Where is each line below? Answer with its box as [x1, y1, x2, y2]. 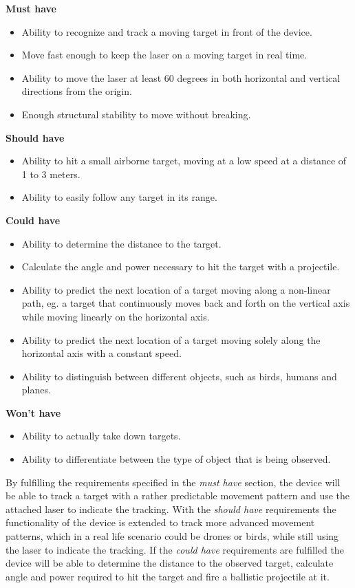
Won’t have [6, 405, 61, 420]
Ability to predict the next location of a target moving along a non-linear [21, 282, 331, 296]
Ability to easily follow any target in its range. [21, 190, 217, 204]
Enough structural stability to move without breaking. [21, 107, 251, 121]
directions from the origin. [21, 84, 132, 98]
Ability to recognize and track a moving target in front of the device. [21, 24, 312, 39]
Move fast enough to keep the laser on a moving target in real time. [21, 47, 308, 62]
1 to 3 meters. [21, 166, 80, 181]
